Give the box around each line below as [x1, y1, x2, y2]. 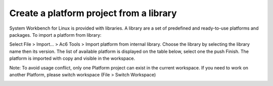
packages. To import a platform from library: [9, 32, 102, 38]
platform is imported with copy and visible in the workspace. [9, 55, 135, 61]
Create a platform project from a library [9, 8, 177, 19]
